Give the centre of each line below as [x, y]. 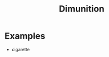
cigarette [21, 49]
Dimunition [82, 9]
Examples [25, 36]
